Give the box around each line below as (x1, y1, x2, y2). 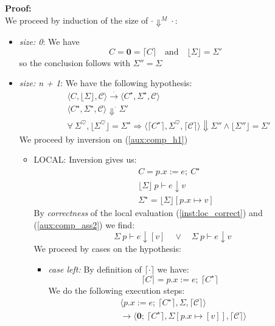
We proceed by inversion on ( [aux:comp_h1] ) (19, 132, 188, 145)
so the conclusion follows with (19, 56, 131, 69)
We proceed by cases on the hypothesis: (33, 242, 181, 255)
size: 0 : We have (19, 35, 80, 48)
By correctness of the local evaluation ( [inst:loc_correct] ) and (33, 206, 263, 219)
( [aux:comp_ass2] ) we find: (33, 218, 135, 231)
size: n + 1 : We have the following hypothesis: (19, 76, 192, 89)
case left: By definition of (48, 262, 142, 275)
